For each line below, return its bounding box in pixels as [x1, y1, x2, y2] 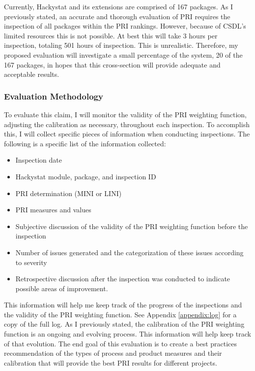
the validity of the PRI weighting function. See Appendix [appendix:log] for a [4, 309, 237, 319]
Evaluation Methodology [4, 90, 103, 102]
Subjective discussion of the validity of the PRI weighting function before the [15, 221, 248, 231]
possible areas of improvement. [15, 283, 108, 293]
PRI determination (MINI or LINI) [15, 188, 122, 198]
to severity [15, 257, 47, 267]
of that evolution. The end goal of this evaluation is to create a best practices [4, 338, 237, 348]
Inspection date [15, 155, 62, 165]
